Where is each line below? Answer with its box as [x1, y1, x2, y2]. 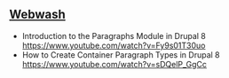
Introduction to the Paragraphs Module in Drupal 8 [21, 30, 207, 41]
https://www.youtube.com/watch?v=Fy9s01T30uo [21, 40, 206, 51]
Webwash [9, 7, 67, 22]
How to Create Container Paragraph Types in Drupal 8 [21, 49, 220, 60]
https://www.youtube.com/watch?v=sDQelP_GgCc [21, 58, 207, 69]
